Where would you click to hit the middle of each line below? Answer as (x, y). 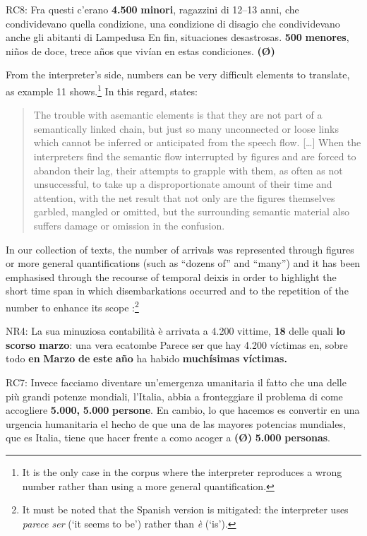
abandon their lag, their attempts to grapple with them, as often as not (188, 170)
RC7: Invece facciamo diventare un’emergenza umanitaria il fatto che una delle (176, 382)
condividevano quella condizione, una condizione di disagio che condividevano (173, 23)
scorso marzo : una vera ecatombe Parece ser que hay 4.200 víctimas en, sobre (177, 344)
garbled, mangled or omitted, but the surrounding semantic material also (192, 212)
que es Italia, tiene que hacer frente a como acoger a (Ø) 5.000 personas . (168, 437)
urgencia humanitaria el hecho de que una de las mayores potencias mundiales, (176, 423)
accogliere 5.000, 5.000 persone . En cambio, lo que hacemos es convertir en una (183, 410)
